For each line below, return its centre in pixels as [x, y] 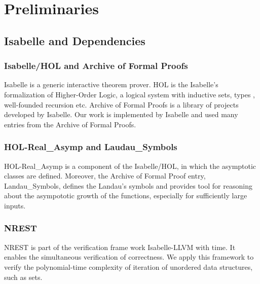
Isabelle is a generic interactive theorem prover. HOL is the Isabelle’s [111, 84]
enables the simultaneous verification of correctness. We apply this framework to [129, 257]
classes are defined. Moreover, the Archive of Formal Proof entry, [105, 176]
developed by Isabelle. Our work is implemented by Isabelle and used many [121, 114]
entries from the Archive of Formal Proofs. [70, 124]
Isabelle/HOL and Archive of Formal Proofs [96, 66]
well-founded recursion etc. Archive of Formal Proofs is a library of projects [121, 104]
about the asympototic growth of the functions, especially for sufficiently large [126, 196]
